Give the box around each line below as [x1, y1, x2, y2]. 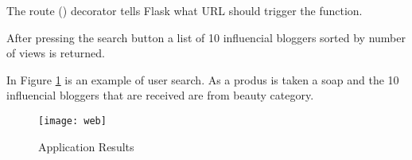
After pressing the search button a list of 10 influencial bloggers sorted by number [6, 29, 406, 45]
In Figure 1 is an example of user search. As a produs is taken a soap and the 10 [6, 71, 399, 88]
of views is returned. [6, 45, 105, 61]
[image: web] [38, 115, 107, 127]
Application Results [38, 138, 134, 154]
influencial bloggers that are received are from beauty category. [6, 87, 314, 103]
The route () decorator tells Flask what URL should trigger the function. [6, 2, 363, 18]
